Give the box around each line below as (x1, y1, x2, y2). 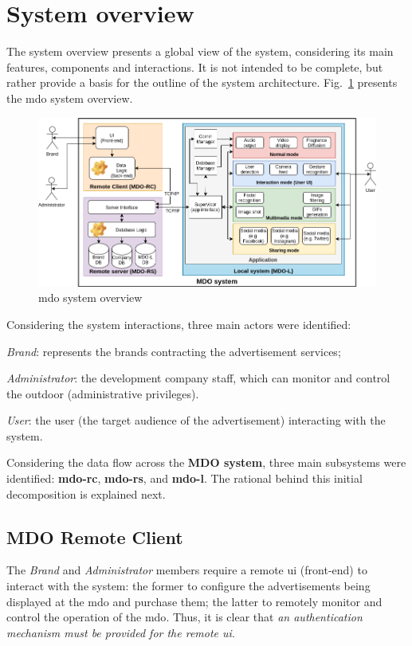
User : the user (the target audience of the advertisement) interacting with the (6, 412, 386, 429)
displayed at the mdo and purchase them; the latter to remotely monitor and (6, 593, 383, 609)
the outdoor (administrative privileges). (6, 385, 199, 401)
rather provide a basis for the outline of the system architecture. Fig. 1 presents (6, 74, 398, 91)
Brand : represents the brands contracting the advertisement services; (6, 343, 341, 359)
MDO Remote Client (6, 524, 183, 549)
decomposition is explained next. (6, 485, 166, 502)
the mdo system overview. (6, 89, 133, 106)
